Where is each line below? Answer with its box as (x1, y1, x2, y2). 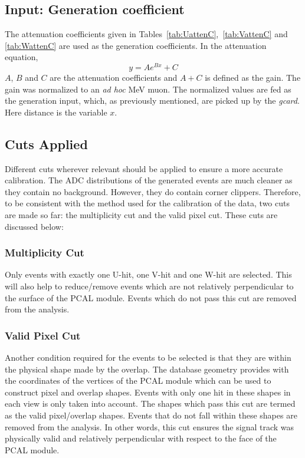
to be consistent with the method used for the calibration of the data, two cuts (5, 197, 290, 209)
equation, (5, 51, 38, 63)
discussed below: (5, 220, 64, 232)
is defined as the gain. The (205, 71, 301, 84)
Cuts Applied (5, 134, 88, 153)
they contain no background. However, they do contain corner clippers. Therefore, (5, 185, 301, 197)
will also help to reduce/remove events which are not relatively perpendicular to (5, 280, 294, 292)
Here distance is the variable (5, 106, 107, 118)
